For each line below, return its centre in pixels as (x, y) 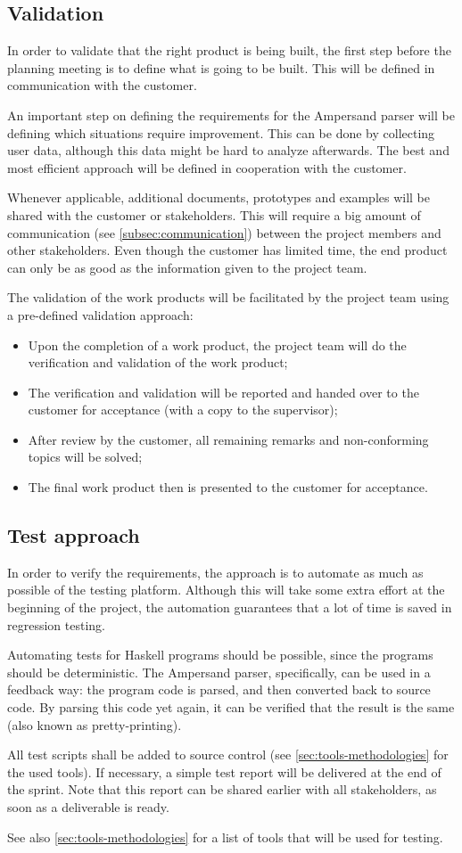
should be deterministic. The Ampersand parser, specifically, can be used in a (219, 672)
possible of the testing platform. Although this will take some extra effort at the (226, 590)
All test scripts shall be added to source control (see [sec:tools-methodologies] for (228, 755)
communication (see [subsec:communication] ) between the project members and (224, 232)
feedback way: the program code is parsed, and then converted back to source (219, 689)
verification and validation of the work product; (158, 362)
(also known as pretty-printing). (95, 724)
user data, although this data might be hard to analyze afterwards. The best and (228, 150)
